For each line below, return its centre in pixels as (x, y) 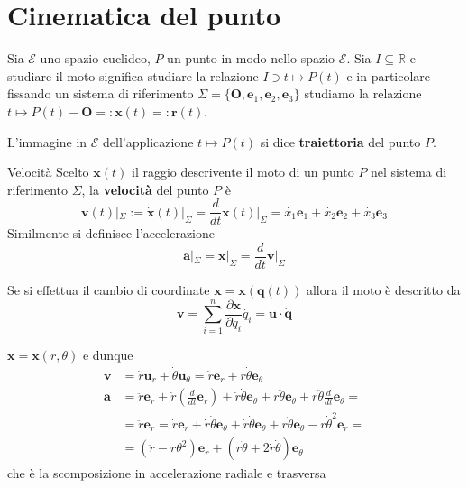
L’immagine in (47, 141)
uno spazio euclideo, (95, 58)
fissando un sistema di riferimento (101, 93)
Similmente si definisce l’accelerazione (111, 233)
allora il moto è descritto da (383, 290)
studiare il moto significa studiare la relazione (133, 75)
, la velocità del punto (145, 189)
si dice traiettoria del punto (340, 141)
